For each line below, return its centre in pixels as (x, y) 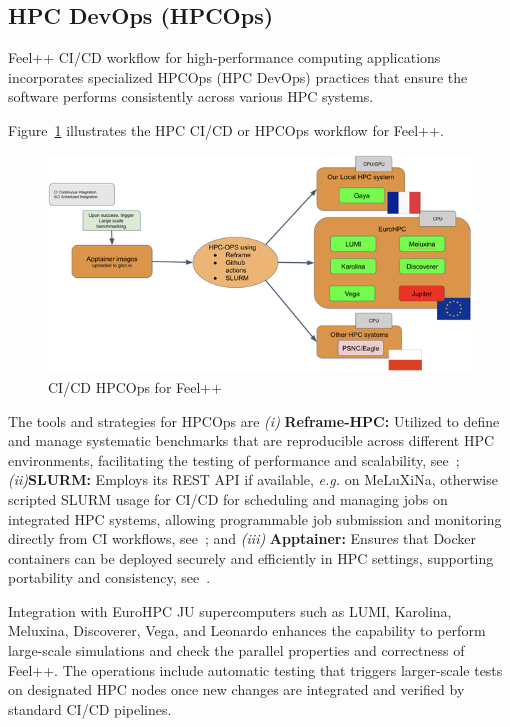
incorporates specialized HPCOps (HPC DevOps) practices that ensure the (238, 76)
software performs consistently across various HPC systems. (191, 96)
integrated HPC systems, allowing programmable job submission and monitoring (255, 518)
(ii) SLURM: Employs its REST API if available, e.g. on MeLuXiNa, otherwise (253, 479)
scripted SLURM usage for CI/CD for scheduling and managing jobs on (228, 498)
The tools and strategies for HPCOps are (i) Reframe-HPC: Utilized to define (254, 420)
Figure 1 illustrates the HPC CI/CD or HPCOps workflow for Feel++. (226, 129)
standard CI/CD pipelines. (90, 708)
